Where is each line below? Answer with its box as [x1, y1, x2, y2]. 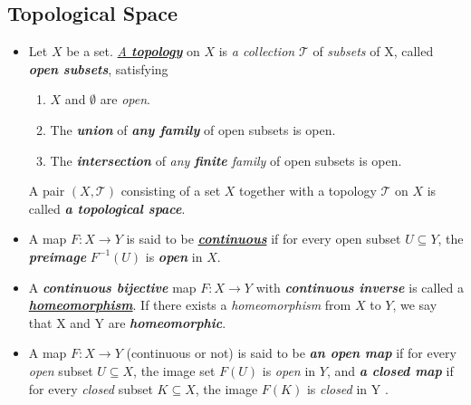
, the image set [133, 361, 216, 380]
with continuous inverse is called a [255, 277, 464, 296]
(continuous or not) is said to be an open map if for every [126, 343, 457, 362]
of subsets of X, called [312, 42, 434, 61]
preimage [28, 246, 87, 265]
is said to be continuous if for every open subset [126, 229, 401, 248]
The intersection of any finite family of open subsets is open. [50, 150, 402, 169]
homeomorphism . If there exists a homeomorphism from [28, 295, 351, 314]
